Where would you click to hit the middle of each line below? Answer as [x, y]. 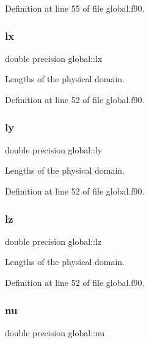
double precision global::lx [54, 58]
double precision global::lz [53, 241]
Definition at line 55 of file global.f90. [75, 8]
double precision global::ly [54, 149]
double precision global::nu [55, 332]
